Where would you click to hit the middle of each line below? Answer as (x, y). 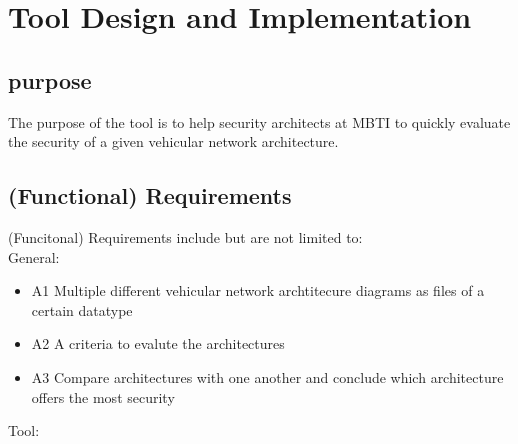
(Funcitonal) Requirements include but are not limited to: (185, 236)
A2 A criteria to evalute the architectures (158, 343)
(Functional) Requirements (150, 195)
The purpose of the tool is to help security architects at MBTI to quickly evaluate (259, 121)
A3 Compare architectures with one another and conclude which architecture (267, 376)
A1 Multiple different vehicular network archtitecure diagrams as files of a (258, 290)
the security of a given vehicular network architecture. (173, 141)
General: (34, 256)
